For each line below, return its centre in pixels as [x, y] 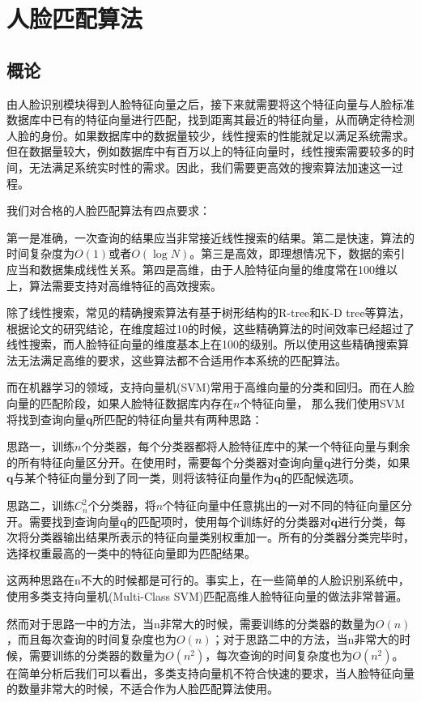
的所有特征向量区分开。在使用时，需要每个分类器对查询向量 [165, 462]
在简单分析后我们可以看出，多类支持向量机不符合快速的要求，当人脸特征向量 [210, 672]
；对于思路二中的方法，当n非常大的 [306, 639]
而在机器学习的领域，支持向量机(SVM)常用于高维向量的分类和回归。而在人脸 [211, 387]
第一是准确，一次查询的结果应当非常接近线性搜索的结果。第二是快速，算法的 [210, 237]
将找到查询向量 [46, 419]
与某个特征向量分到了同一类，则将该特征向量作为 [144, 478]
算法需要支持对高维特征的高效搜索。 [125, 285]
